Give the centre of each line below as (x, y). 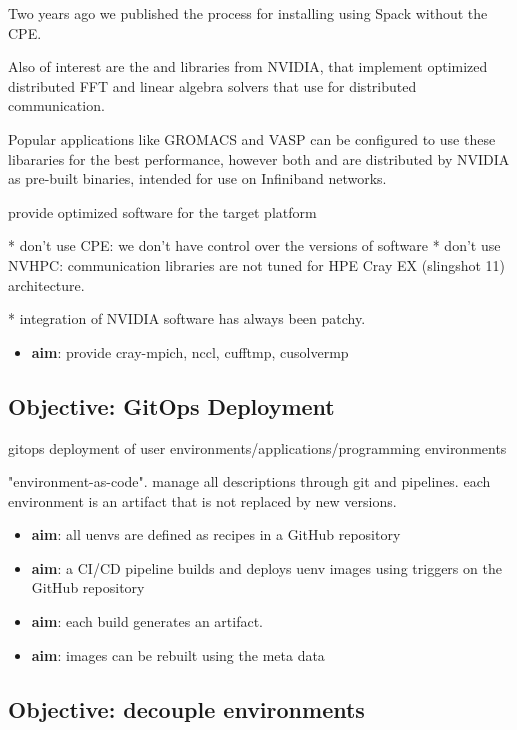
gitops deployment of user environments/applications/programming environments (257, 447)
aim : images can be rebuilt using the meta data (178, 654)
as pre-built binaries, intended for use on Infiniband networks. (197, 178)
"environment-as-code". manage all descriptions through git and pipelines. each (249, 481)
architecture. (46, 284)
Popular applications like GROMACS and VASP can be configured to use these (252, 138)
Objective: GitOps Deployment (171, 405)
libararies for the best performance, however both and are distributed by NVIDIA (259, 158)
